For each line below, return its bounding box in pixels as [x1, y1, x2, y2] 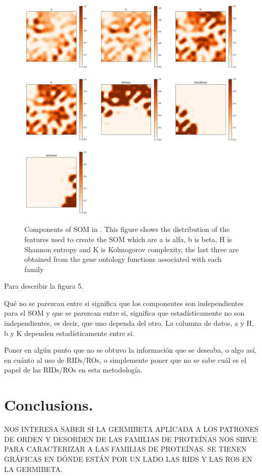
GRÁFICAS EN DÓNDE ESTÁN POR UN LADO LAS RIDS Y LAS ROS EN [4, 453, 252, 464]
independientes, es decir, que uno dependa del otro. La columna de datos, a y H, [4, 318, 254, 328]
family [24, 263, 44, 274]
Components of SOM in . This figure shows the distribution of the [24, 224, 230, 234]
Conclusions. [4, 394, 93, 415]
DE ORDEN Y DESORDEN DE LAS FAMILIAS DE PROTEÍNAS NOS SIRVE [4, 433, 257, 444]
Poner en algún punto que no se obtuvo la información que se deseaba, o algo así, [4, 345, 256, 355]
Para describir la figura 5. [4, 281, 84, 291]
